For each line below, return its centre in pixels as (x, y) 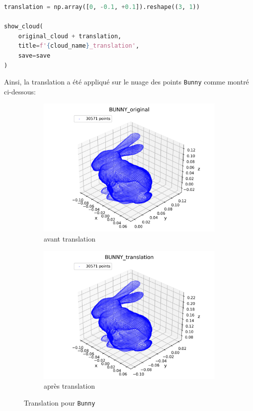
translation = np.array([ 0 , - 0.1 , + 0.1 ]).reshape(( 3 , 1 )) (102, 7)
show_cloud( (24, 27)
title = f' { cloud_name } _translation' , (79, 46)
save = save (34, 55)
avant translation (70, 239)
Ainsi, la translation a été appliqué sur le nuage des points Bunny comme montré (126, 82)
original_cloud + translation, (70, 36)
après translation (69, 386)
